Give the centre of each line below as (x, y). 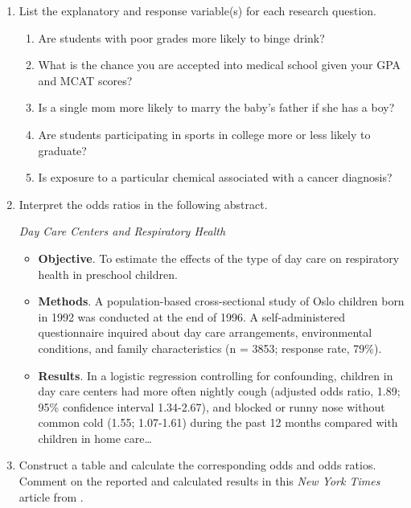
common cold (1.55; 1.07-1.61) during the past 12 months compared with (218, 422)
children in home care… (95, 438)
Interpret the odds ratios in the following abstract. (143, 204)
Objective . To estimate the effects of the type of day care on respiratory (219, 258)
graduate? (62, 150)
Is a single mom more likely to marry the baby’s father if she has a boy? (216, 107)
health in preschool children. (108, 274)
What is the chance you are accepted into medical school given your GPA (220, 65)
